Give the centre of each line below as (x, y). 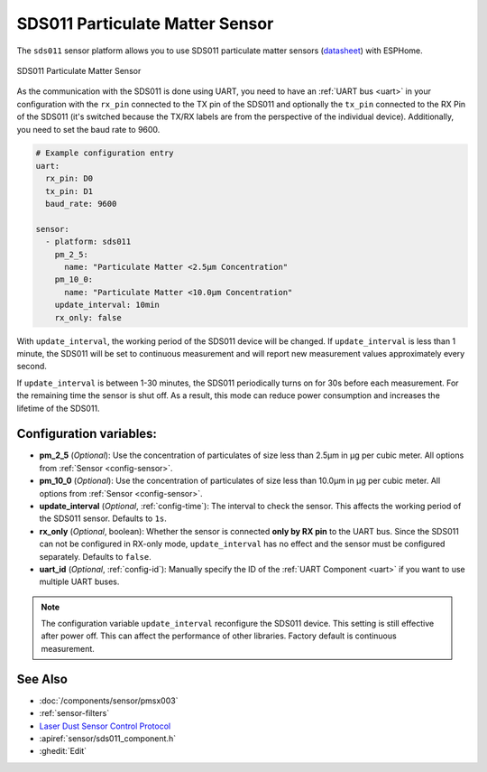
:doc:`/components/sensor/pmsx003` (109, 701)
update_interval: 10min (107, 305)
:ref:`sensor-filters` (74, 713)
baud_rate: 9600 (81, 204)
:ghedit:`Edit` (63, 751)
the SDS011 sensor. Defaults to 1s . (103, 518)
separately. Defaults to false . (96, 556)
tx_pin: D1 (69, 191)
